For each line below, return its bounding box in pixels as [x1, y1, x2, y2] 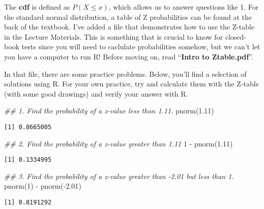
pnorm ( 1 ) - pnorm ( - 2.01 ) [4, 181, 81, 191]
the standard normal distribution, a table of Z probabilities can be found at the [4, 11, 252, 22]
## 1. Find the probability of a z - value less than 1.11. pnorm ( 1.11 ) [4, 105, 214, 116]
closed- [225, 31, 246, 42]
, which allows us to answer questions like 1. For [108, 2, 259, 12]
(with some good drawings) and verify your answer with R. [4, 88, 188, 99]
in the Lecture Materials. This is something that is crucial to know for [4, 31, 223, 42]
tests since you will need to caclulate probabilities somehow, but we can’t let [21, 41, 260, 52]
